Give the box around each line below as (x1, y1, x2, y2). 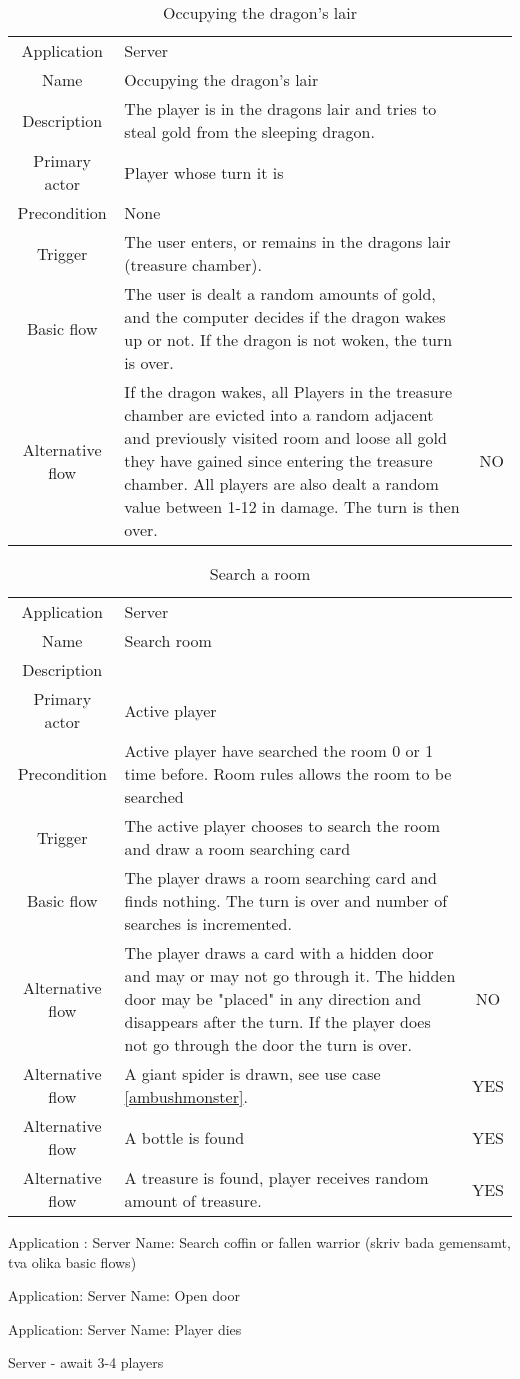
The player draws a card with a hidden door (124, 941, 434, 964)
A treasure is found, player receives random (124, 1166, 429, 1189)
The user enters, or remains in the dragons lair (124, 230, 451, 253)
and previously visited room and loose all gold (124, 426, 447, 449)
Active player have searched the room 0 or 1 (124, 739, 434, 762)
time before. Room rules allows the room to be (124, 762, 452, 785)
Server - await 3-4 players (8, 1352, 164, 1373)
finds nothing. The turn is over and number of (124, 889, 448, 912)
